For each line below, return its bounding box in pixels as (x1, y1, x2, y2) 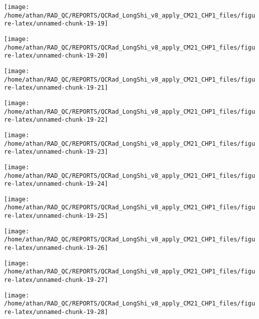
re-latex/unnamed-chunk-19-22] (4, 116, 108, 124)
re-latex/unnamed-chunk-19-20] (4, 52, 108, 60)
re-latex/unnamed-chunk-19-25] (4, 212, 108, 220)
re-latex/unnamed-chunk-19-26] (4, 244, 108, 252)
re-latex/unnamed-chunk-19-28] (4, 308, 108, 316)
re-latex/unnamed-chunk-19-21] (4, 84, 108, 92)
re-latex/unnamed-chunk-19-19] (4, 20, 108, 28)
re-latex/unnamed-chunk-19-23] (4, 148, 108, 156)
